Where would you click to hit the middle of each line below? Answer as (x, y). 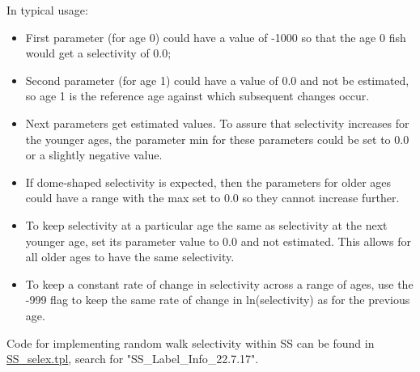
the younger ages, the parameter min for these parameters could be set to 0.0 (217, 139)
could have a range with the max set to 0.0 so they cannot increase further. (212, 198)
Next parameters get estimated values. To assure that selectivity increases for (217, 123)
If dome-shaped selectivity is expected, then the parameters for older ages (208, 182)
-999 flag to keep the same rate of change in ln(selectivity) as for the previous (218, 300)
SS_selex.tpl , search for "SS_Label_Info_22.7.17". (133, 359)
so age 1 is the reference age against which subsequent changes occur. (197, 96)
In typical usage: (47, 10)
